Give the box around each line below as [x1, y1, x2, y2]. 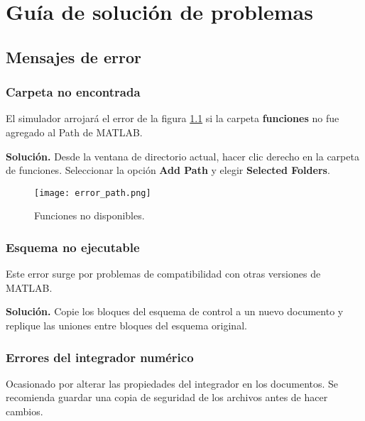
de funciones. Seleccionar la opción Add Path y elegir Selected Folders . [6, 163, 330, 177]
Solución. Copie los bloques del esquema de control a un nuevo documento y [6, 304, 344, 319]
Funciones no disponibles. [34, 208, 145, 223]
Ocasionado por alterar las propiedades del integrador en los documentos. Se [6, 376, 339, 390]
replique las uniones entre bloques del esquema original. [6, 318, 247, 332]
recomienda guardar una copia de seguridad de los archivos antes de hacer [6, 390, 328, 405]
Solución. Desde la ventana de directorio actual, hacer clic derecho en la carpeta [6, 148, 359, 163]
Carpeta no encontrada [6, 83, 141, 101]
